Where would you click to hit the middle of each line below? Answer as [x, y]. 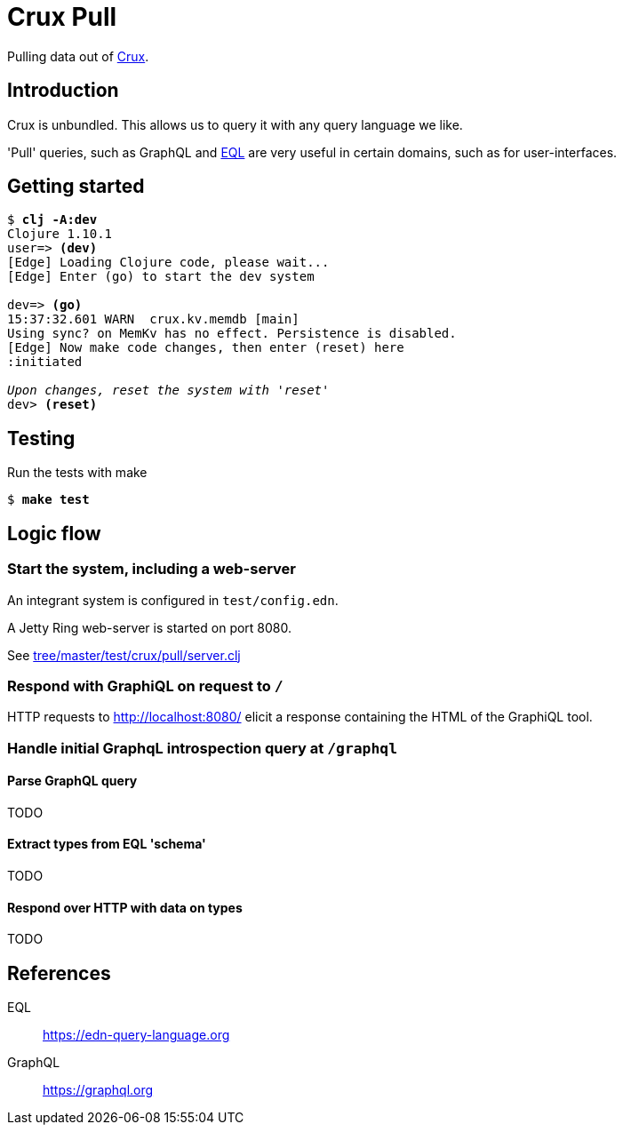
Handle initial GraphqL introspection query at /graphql [203, 748]
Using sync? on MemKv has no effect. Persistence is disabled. [232, 334]
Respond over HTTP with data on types [125, 907]
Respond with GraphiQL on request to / [145, 686]
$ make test [48, 500]
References [59, 973]
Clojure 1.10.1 [60, 234]
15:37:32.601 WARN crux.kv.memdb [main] [153, 319]
